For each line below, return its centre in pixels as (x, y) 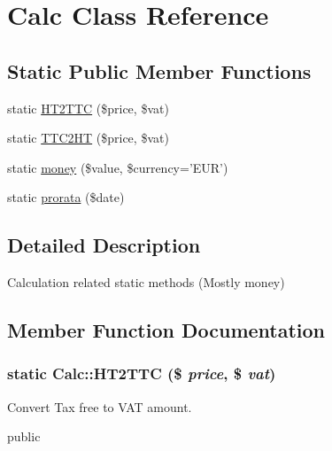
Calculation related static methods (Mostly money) (146, 282)
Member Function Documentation (166, 330)
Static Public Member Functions (159, 70)
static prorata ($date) (66, 197)
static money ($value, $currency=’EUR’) (118, 167)
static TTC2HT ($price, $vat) (88, 138)
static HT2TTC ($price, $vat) (88, 108)
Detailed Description (104, 245)
